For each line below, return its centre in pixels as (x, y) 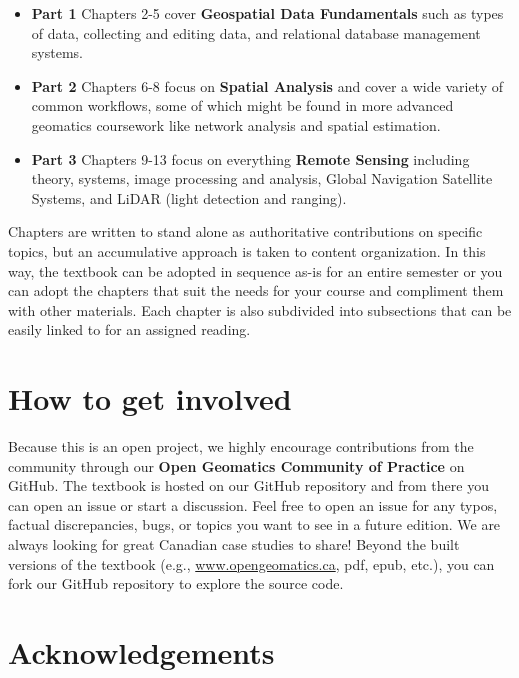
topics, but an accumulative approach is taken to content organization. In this (247, 250)
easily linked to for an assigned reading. (129, 329)
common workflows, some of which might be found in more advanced (242, 105)
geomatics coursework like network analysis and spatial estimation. (236, 124)
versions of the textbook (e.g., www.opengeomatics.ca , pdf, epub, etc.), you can (251, 563)
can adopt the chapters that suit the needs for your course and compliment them (256, 290)
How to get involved (150, 398)
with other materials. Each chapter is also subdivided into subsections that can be (260, 309)
